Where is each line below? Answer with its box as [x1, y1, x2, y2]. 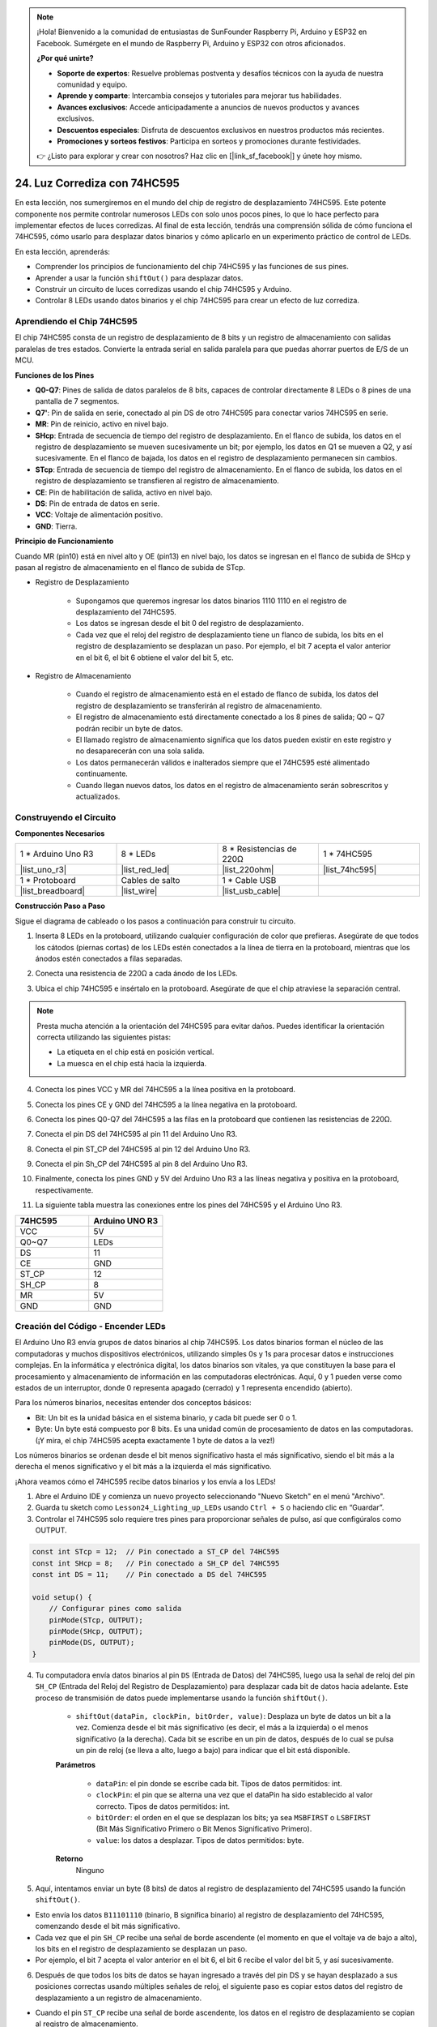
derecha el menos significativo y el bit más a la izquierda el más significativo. [15, 1462, 272, 1472]
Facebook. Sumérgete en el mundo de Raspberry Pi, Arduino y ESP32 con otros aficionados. [36, 38, 346, 48]
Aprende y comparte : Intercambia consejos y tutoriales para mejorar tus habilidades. [57, 91, 342, 101]
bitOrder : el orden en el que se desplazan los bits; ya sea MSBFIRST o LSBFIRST [95, 1813, 371, 1823]
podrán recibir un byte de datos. [75, 723, 184, 733]
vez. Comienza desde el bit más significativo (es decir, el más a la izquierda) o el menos [75, 1723, 369, 1733]
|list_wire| [121, 885, 158, 897]
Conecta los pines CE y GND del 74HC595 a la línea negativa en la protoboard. [35, 1099, 298, 1109]
